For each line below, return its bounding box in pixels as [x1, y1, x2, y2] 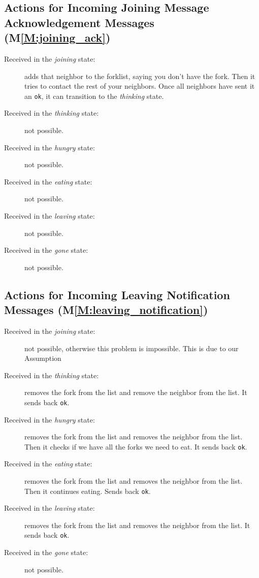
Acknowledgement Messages [4, 14, 154, 30]
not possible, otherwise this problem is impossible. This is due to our [24, 343, 239, 353]
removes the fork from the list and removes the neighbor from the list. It [24, 519, 250, 530]
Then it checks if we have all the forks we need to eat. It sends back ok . [24, 441, 247, 452]
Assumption [24, 353, 61, 363]
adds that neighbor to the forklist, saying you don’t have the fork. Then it [24, 70, 255, 81]
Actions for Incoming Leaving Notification [4, 286, 230, 302]
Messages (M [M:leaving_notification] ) [4, 302, 208, 318]
